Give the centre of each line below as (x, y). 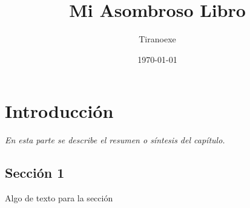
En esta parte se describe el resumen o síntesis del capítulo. (115, 140)
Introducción (59, 111)
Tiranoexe (157, 39)
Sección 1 (35, 173)
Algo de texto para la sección (59, 198)
